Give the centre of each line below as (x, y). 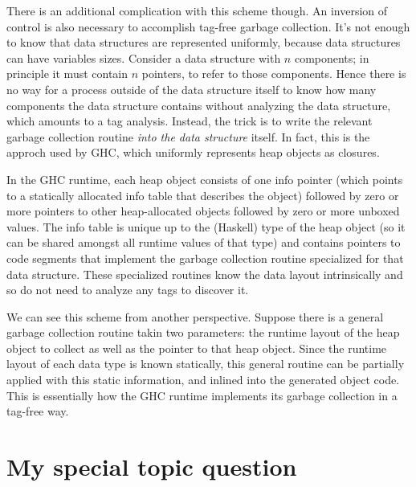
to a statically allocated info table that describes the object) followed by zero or (203, 195)
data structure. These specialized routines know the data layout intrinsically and (205, 274)
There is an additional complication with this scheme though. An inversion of (197, 10)
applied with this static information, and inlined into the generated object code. (203, 380)
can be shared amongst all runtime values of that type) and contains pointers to (204, 242)
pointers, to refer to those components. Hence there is (274, 74)
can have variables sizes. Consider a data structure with (144, 57)
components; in (332, 57)
